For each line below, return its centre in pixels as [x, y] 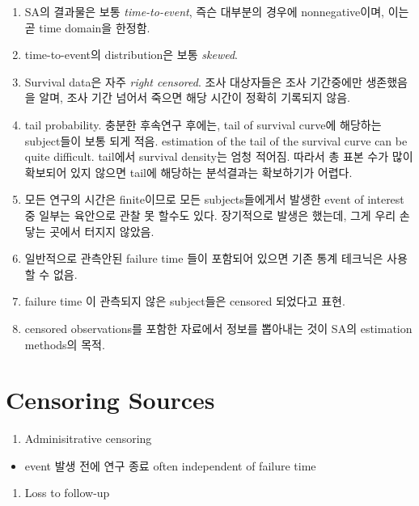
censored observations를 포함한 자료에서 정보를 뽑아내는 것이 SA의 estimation [218, 328]
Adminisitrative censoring [88, 439]
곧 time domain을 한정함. [87, 27]
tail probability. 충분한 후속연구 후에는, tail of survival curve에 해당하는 [203, 124]
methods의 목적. [65, 344]
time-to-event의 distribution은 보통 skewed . [131, 55]
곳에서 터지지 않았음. [102, 231]
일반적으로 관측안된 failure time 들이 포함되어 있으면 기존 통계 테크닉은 [204, 258]
